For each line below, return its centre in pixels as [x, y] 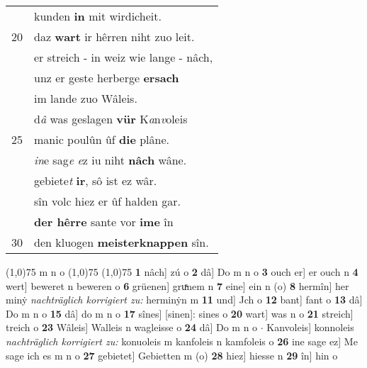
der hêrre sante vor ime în [104, 222]
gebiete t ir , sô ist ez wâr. [96, 180]
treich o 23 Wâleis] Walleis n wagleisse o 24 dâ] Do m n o [132, 327]
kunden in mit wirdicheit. [98, 16]
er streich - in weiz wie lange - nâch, [124, 57]
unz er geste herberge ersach [107, 78]
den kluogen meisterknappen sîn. [122, 242]
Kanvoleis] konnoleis [310, 327]
